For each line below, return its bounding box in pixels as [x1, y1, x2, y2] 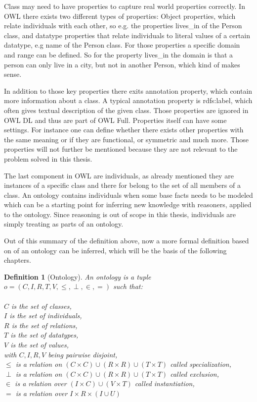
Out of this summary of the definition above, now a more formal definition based [4, 235, 249, 246]
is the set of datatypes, [10, 330, 79, 340]
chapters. [4, 255, 31, 265]
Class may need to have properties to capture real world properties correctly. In [4, 1, 245, 11]
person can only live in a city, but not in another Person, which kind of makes [4, 59, 240, 69]
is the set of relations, [11, 320, 78, 330]
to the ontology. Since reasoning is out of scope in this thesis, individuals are [4, 209, 236, 219]
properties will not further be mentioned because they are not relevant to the [4, 144, 238, 154]
